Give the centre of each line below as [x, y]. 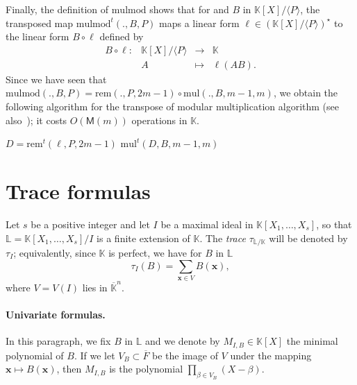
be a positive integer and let [90, 224]
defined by [122, 36]
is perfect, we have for [155, 252]
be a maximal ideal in [207, 224]
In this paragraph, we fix [58, 341]
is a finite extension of [143, 238]
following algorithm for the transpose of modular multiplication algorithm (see [172, 106]
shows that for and [189, 9]
